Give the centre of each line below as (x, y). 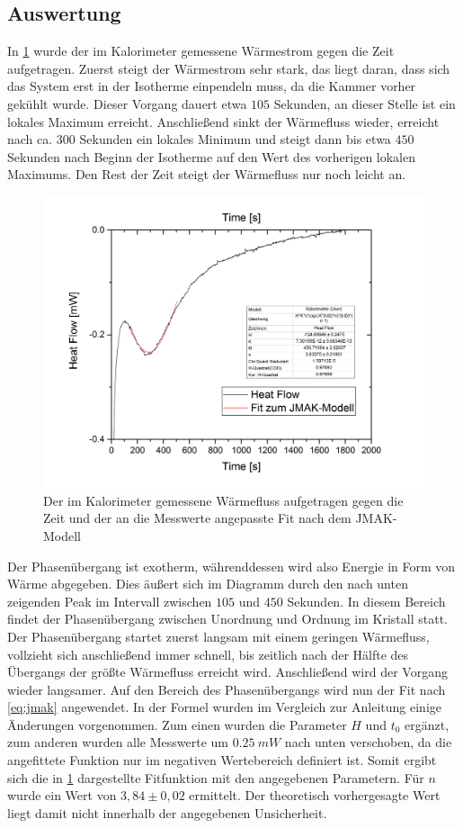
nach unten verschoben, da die (368, 742)
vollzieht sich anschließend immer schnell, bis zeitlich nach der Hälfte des (208, 654)
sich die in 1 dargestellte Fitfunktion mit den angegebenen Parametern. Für (216, 777)
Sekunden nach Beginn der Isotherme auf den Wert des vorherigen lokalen (212, 156)
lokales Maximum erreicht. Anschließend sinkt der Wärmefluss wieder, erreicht (223, 121)
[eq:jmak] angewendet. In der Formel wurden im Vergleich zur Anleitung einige (225, 707)
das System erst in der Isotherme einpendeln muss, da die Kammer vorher (212, 86)
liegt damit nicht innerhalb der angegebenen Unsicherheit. (167, 812)
